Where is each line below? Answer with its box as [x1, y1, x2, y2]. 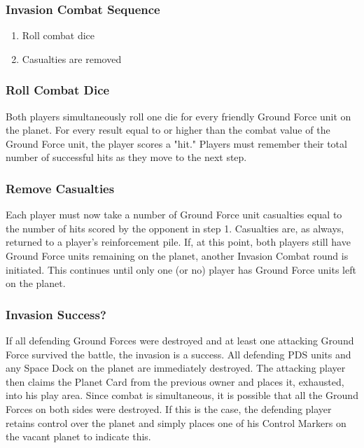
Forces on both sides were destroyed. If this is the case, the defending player [6, 401, 332, 416]
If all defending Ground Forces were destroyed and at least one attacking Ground [6, 333, 354, 347]
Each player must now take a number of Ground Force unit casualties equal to [6, 207, 342, 222]
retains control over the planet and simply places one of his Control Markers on [6, 415, 346, 430]
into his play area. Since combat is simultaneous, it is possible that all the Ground [6, 388, 358, 402]
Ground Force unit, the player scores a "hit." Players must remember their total [6, 136, 347, 150]
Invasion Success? [6, 305, 106, 323]
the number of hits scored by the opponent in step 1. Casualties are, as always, [6, 220, 344, 235]
